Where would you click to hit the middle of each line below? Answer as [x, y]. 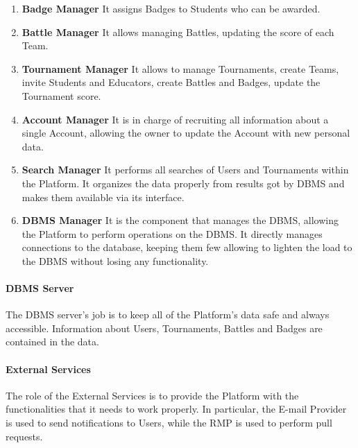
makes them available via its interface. [103, 197]
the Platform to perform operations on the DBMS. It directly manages [172, 233]
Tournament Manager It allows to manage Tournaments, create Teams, [180, 68]
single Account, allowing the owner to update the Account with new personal [186, 133]
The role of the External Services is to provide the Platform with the [152, 395]
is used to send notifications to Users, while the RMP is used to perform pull [169, 423]
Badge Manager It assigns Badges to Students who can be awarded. [171, 8]
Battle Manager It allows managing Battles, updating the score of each [178, 32]
